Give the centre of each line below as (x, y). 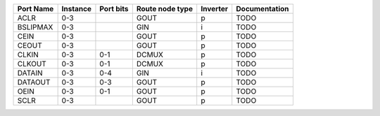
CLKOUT (32, 64)
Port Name (36, 9)
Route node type (165, 9)
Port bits (114, 9)
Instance (76, 9)
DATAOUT (34, 82)
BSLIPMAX (35, 27)
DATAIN (30, 73)
